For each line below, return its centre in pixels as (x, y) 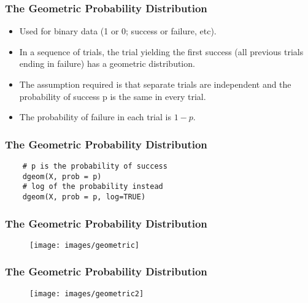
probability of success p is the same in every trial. (113, 96)
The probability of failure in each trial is (95, 117)
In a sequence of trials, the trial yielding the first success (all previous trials (161, 51)
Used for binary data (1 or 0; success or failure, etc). (118, 31)
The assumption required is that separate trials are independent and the (155, 84)
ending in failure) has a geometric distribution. (107, 63)
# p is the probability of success (95, 166)
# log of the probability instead (93, 187)
